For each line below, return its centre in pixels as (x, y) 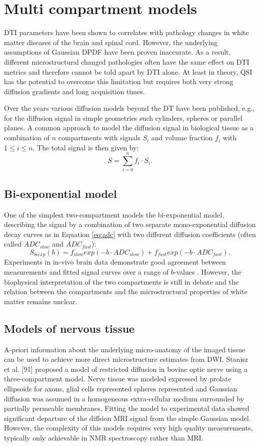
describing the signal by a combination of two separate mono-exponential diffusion (130, 224)
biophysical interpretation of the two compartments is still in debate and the (121, 281)
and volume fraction (182, 138)
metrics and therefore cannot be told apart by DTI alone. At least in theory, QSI (128, 71)
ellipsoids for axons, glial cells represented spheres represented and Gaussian (121, 388)
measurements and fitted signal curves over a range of (86, 272)
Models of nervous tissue (69, 328)
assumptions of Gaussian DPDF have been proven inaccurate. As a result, (117, 52)
